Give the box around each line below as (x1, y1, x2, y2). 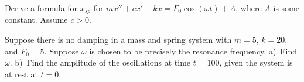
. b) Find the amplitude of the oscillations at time (9, 56, 191, 69)
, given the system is (219, 56, 293, 69)
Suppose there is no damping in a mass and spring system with (5, 33, 232, 46)
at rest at (5, 67, 38, 80)
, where (235, 2, 262, 13)
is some (273, 2, 299, 13)
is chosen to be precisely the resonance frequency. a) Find (89, 45, 297, 57)
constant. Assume (5, 13, 68, 26)
